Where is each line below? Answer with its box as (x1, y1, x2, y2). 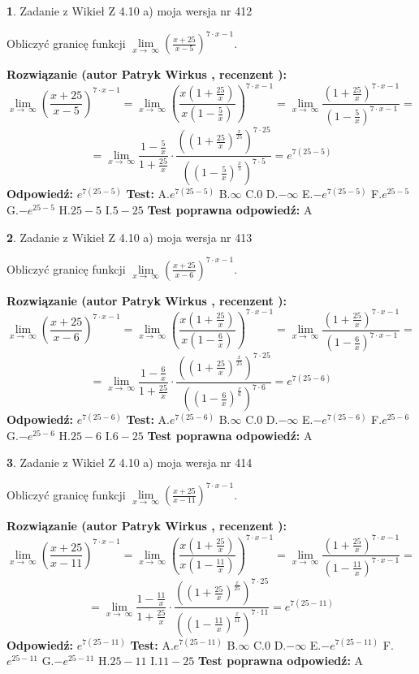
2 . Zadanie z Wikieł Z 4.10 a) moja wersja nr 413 (6, 228, 253, 245)
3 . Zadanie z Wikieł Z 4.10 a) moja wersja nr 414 (6, 454, 253, 471)
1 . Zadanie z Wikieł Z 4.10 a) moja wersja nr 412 (6, 2, 253, 19)
